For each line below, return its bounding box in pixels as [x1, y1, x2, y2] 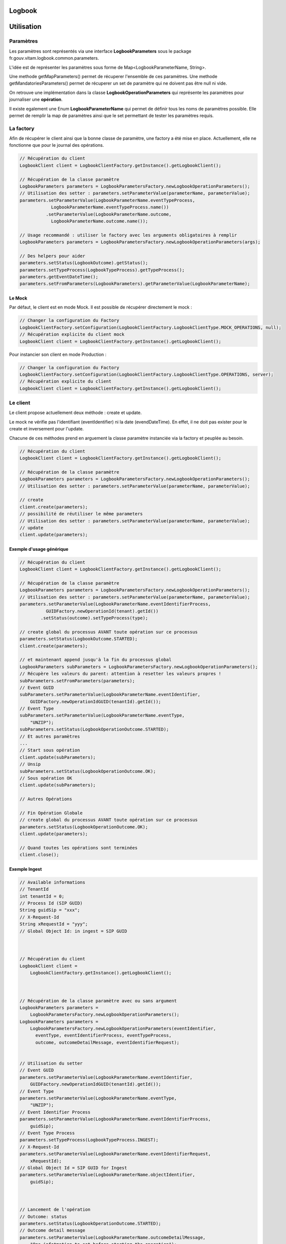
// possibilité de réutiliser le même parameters [19, 511, 143, 517]
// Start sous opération [19, 747, 80, 753]
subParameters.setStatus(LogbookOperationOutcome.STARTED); [19, 726, 169, 732]
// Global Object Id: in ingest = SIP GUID [19, 928, 128, 934]
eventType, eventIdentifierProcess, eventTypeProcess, [35, 1033, 172, 1038]
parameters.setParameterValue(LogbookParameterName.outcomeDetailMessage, [19, 1235, 206, 1240]
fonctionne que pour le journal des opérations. [9, 142, 104, 148]
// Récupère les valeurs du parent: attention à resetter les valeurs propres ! [19, 671, 221, 677]
